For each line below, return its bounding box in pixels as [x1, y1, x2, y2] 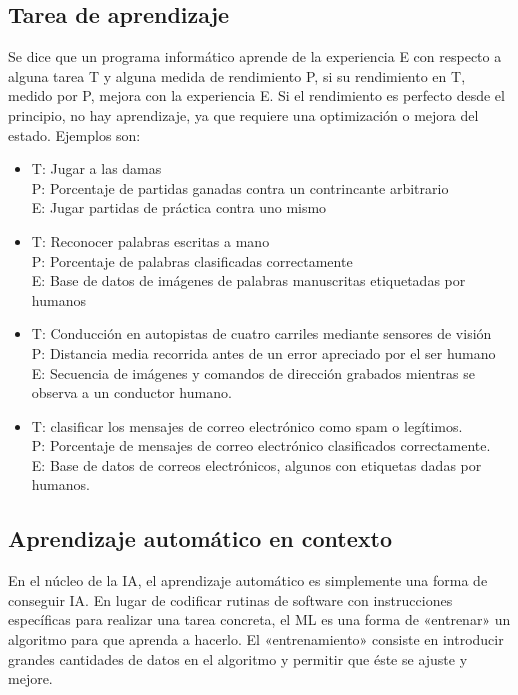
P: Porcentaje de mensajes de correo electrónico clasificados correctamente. [31, 435, 491, 456]
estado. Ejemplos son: [8, 124, 141, 145]
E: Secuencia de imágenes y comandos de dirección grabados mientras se [31, 362, 475, 383]
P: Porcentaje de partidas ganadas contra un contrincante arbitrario [31, 177, 449, 198]
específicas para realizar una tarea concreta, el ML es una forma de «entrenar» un [8, 609, 511, 630]
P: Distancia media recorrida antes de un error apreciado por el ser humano [31, 342, 496, 363]
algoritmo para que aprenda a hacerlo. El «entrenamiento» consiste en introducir [8, 629, 504, 650]
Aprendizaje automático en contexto [8, 523, 393, 554]
